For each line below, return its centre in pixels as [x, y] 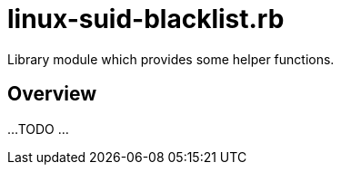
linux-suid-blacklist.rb [146, 19]
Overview [52, 94]
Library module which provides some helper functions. [171, 59]
